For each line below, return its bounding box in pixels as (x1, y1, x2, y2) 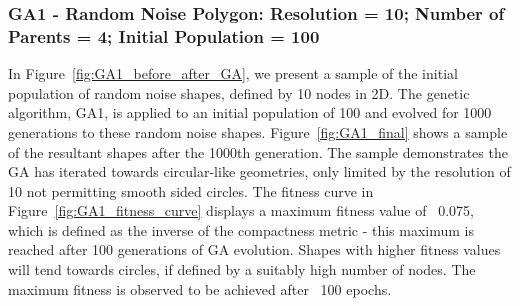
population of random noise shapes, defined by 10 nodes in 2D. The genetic (8, 82, 470, 103)
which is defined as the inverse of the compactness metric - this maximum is (8, 219, 475, 240)
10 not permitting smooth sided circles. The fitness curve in (8, 180, 374, 201)
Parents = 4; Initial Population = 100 (8, 23, 320, 48)
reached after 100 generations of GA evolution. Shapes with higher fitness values (8, 239, 501, 260)
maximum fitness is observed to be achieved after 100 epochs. (8, 278, 392, 299)
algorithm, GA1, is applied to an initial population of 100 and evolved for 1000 (8, 102, 492, 123)
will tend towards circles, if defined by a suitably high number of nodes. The (8, 259, 476, 280)
